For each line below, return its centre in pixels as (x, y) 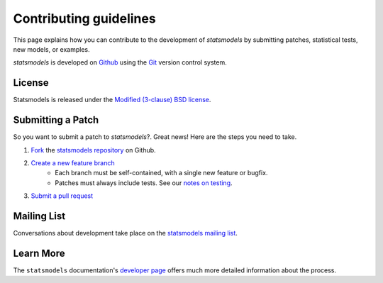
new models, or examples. (51, 49)
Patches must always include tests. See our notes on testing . (144, 183)
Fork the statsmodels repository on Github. (93, 150)
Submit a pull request (62, 196)
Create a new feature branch (73, 162)
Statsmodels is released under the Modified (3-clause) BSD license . (112, 100)
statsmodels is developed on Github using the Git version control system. (120, 62)
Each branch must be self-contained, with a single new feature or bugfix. (161, 173)
